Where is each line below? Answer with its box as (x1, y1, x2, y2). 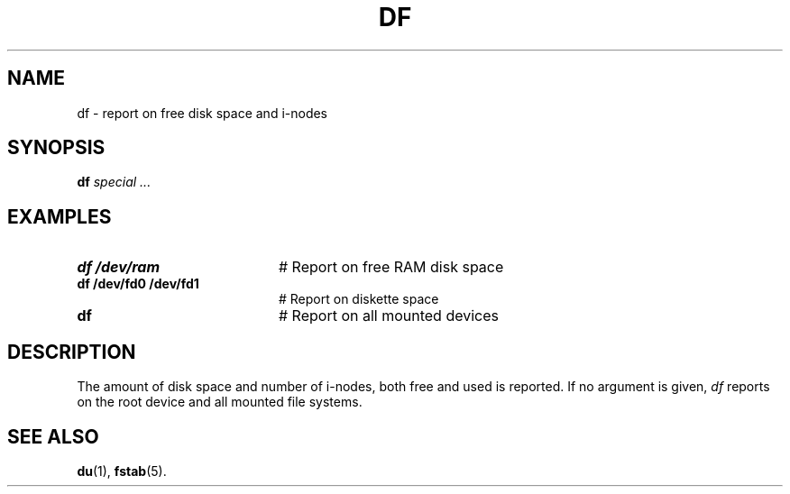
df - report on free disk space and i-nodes (77, 105, 328, 121)
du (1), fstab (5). (77, 462, 167, 479)
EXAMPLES (7, 205, 112, 228)
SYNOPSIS (7, 136, 106, 160)
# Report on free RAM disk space (278, 258, 504, 277)
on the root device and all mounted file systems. (77, 394, 363, 410)
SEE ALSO (7, 425, 99, 448)
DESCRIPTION (7, 340, 136, 363)
